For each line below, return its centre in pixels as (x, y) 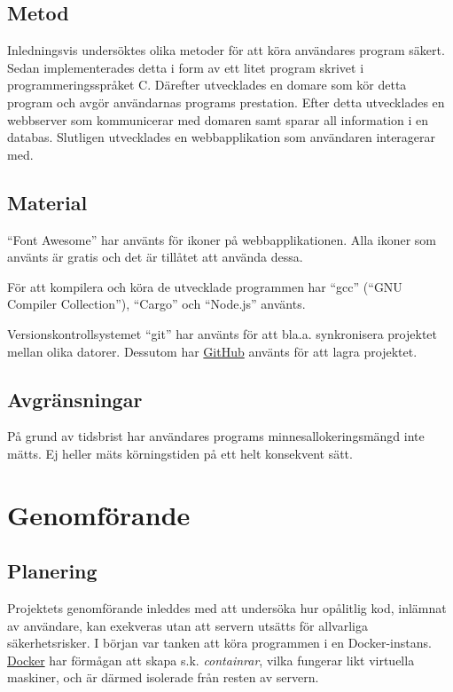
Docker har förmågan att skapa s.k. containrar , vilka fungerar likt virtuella (211, 660)
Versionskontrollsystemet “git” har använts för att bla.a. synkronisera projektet (222, 333)
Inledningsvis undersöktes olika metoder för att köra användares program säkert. (226, 50)
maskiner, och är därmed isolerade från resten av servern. (163, 677)
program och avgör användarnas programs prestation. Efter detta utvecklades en (226, 102)
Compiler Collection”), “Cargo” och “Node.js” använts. (156, 304)
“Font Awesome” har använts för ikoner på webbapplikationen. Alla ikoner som (222, 239)
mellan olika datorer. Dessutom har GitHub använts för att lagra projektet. (212, 351)
